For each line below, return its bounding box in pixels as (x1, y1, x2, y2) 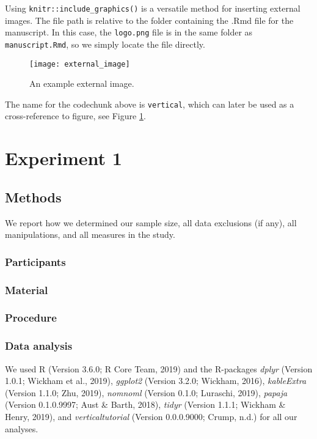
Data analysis (5, 338, 73, 353)
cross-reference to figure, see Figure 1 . (5, 109, 146, 122)
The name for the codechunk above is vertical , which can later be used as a (5, 97, 294, 110)
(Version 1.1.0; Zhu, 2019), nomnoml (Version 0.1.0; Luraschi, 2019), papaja (5, 386, 288, 399)
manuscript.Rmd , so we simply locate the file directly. (5, 37, 205, 50)
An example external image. (29, 77, 134, 90)
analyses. (5, 422, 38, 435)
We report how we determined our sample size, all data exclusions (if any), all (5, 216, 297, 229)
